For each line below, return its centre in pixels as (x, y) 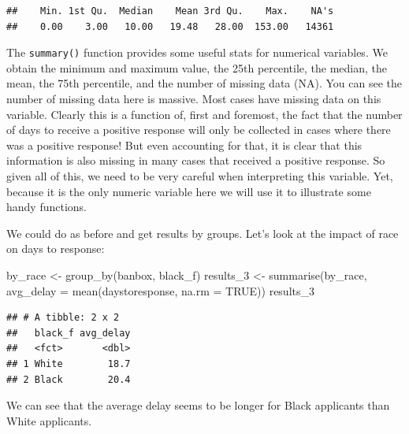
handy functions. (47, 207)
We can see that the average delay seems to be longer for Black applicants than (198, 405)
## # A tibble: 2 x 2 (63, 318)
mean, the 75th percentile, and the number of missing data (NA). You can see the (204, 83)
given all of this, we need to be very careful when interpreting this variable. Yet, (200, 176)
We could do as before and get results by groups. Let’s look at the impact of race (203, 233)
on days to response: (56, 249)
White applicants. (49, 420)
